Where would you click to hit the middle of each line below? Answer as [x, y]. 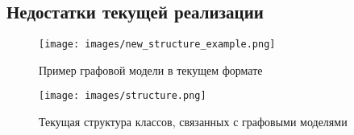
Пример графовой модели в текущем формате [151, 70]
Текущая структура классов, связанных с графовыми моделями [193, 122]
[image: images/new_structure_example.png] [157, 45]
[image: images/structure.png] [123, 96]
